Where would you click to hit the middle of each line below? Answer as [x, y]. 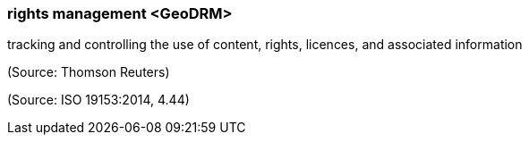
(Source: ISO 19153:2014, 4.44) [98, 100]
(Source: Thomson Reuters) [89, 72]
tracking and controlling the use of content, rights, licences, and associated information [265, 45]
